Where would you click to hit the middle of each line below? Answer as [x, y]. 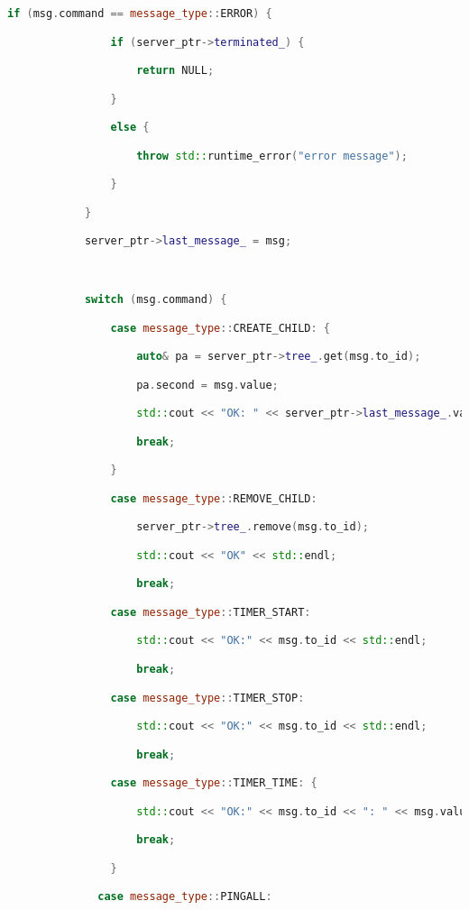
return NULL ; [175, 71]
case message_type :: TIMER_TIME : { [214, 783]
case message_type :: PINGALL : [185, 897]
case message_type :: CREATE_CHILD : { [221, 328]
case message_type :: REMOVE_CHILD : [214, 498]
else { [130, 128]
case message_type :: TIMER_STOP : [207, 698]
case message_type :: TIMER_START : [211, 612]
